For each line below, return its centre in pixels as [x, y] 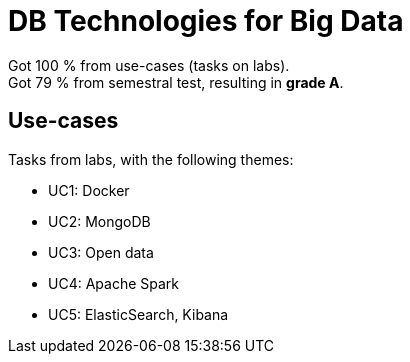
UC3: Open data [101, 252]
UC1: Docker [89, 190]
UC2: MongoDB [99, 221]
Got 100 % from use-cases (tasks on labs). [149, 65]
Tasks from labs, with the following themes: [151, 159]
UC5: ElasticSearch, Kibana [138, 314]
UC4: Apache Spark [113, 283]
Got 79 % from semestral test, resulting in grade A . [176, 82]
